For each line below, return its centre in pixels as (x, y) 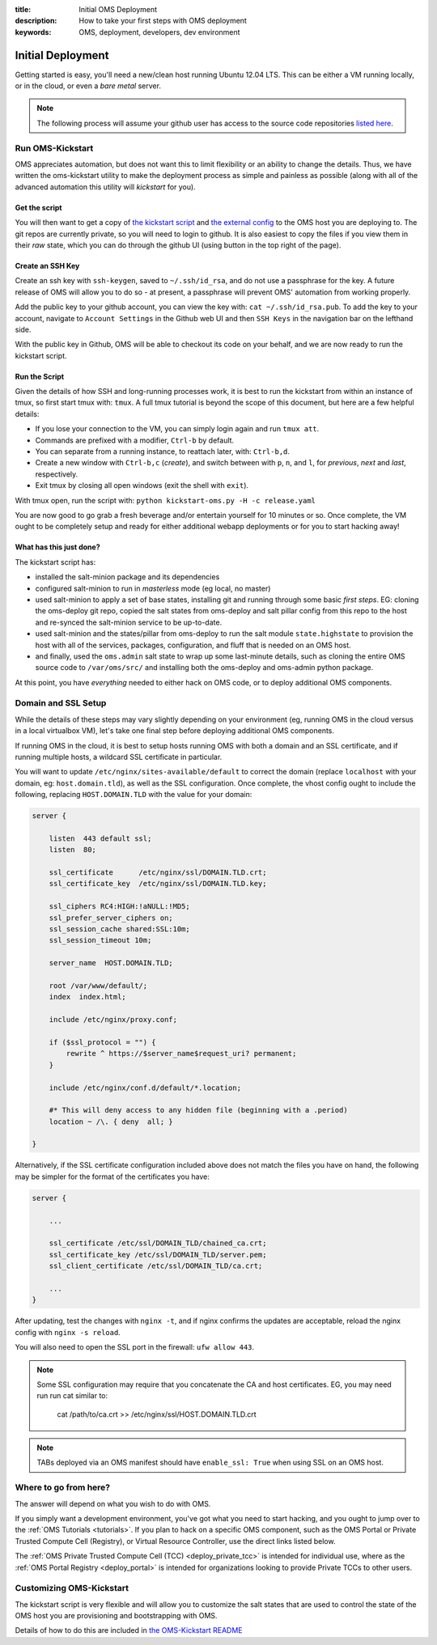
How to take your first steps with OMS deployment (163, 21)
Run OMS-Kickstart (54, 148)
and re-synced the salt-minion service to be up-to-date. (129, 622)
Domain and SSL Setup (61, 703)
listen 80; (73, 850)
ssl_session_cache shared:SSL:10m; (119, 929)
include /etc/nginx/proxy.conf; (113, 1020)
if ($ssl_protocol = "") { (103, 1042)
